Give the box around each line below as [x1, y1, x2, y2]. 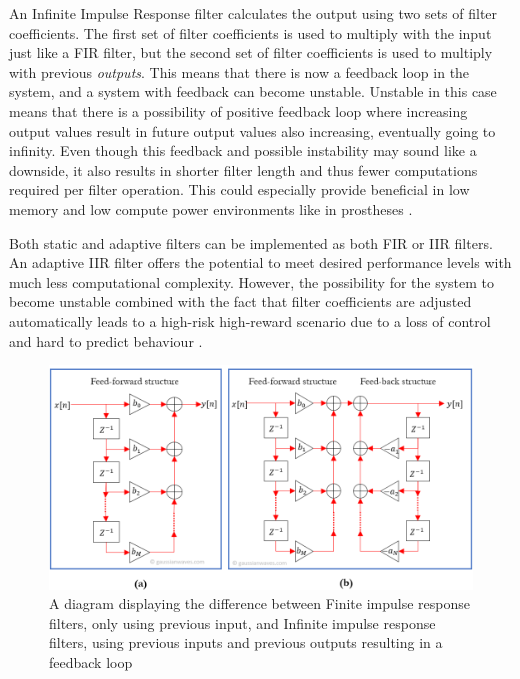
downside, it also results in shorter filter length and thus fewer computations [9, 159, 478, 180]
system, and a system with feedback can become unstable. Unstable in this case [9, 81, 497, 102]
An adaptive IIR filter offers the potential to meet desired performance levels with [9, 252, 512, 273]
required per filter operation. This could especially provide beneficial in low [9, 179, 470, 200]
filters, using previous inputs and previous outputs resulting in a [49, 632, 443, 653]
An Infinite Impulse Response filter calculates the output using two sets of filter [9, 3, 498, 23]
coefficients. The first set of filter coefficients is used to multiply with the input [9, 22, 492, 43]
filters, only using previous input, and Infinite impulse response [49, 612, 436, 633]
